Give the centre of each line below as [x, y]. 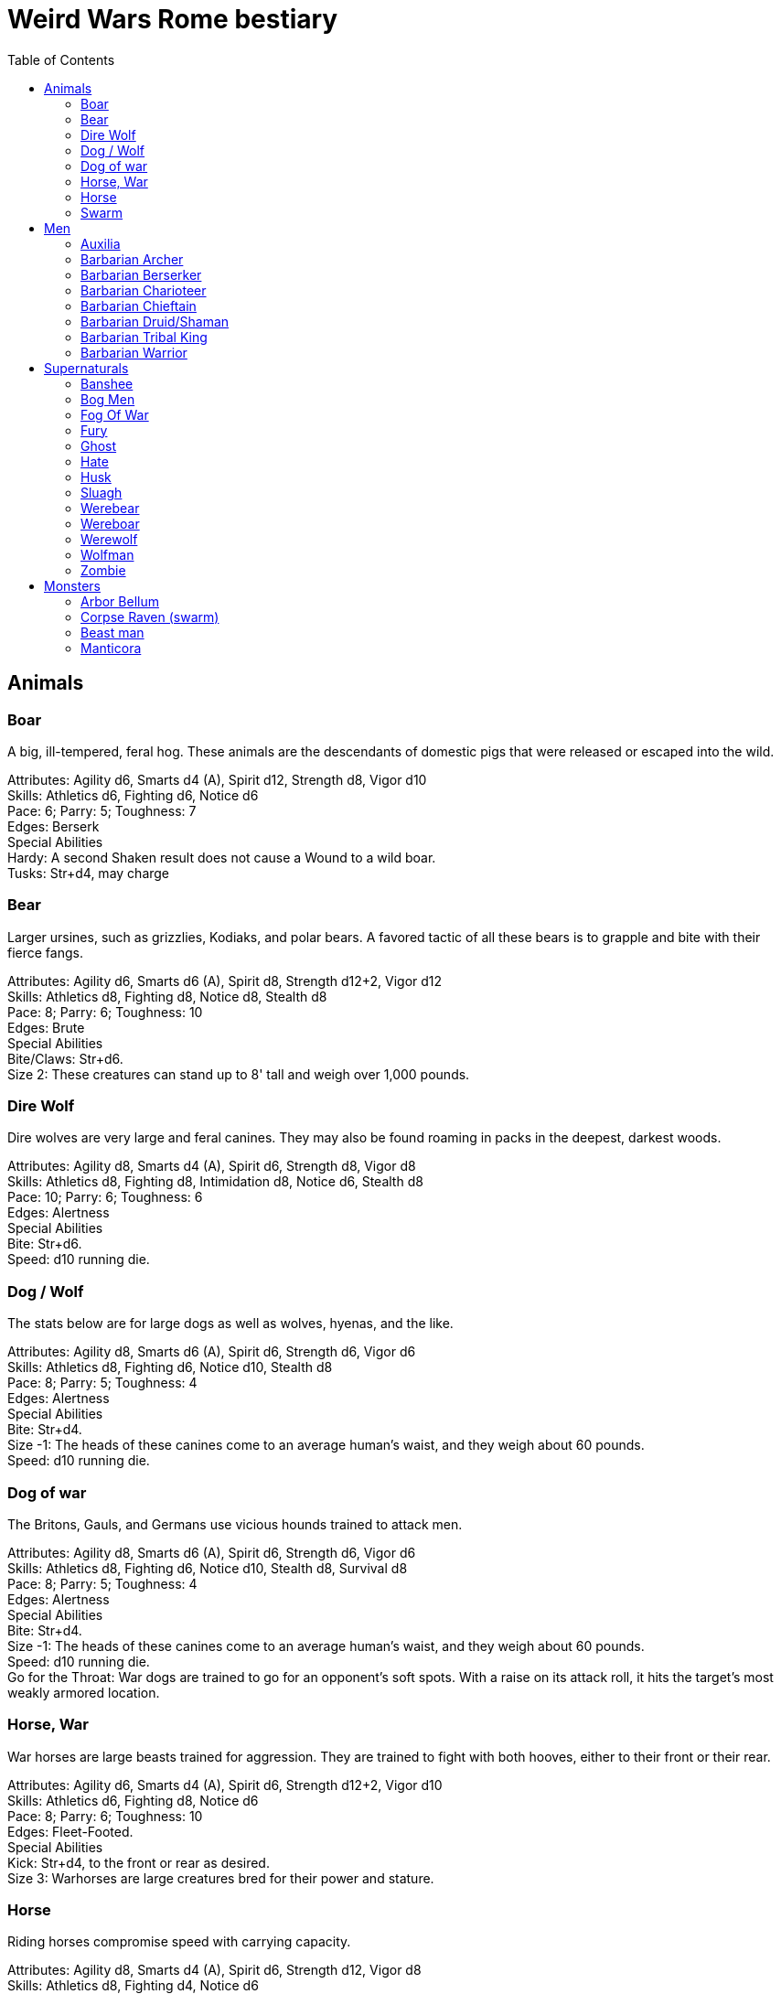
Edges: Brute [46, 1027]
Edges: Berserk [53, 826]
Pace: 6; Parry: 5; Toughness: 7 [102, 810]
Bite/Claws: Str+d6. [65, 1058]
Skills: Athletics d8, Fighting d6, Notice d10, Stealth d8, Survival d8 [208, 1568]
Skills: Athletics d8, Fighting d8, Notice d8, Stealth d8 [167, 996]
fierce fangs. [45, 952]
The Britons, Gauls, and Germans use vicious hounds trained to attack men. [235, 1524]
